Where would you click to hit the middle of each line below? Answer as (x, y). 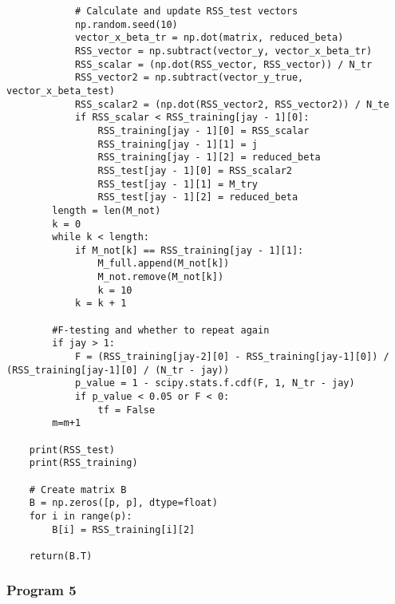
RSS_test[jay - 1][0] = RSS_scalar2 (195, 170)
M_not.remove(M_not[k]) (161, 277)
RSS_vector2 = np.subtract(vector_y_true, (189, 78)
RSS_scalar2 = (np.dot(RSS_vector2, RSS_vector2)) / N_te (232, 104)
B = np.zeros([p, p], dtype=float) (123, 503)
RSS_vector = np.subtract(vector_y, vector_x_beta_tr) (223, 51)
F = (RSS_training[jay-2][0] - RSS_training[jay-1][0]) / (232, 357)
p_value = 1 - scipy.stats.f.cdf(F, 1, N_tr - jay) (215, 383)
